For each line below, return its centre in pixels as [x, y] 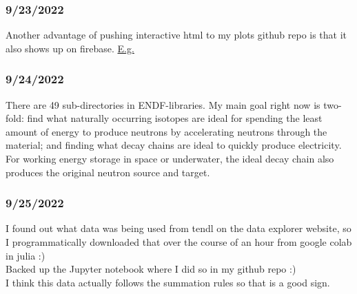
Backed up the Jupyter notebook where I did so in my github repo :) [151, 269]
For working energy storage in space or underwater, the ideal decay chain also [170, 158]
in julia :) [25, 255]
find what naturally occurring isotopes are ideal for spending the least [175, 118]
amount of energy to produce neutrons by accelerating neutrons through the [166, 131]
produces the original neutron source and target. [108, 172]
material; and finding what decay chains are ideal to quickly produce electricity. [174, 145]
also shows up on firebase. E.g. [70, 48]
